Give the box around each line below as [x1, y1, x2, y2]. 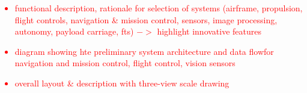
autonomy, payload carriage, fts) [14, 25, 134, 38]
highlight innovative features [157, 25, 262, 38]
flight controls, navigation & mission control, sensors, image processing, [14, 13, 278, 26]
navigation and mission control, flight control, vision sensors [14, 57, 236, 69]
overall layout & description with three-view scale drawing [14, 76, 229, 89]
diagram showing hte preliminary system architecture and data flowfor [14, 45, 274, 57]
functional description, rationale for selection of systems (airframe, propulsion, [14, 2, 303, 14]
